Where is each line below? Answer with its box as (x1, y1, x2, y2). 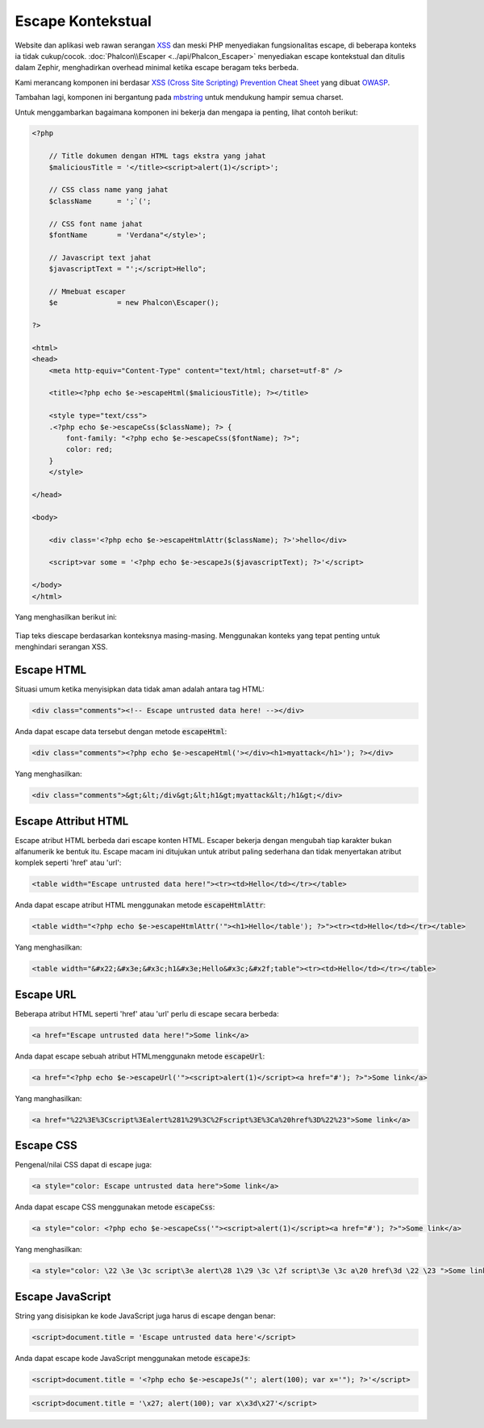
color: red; (65, 445, 113, 454)
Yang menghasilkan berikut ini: (15, 612, 117, 622)
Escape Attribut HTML (15, 814, 129, 828)
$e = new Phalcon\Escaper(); (48, 299, 219, 307)
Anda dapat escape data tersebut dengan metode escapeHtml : (15, 727, 227, 737)
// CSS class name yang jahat (48, 186, 169, 194)
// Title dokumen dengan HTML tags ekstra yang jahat (48, 152, 266, 161)
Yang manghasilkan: (15, 1093, 82, 1103)
